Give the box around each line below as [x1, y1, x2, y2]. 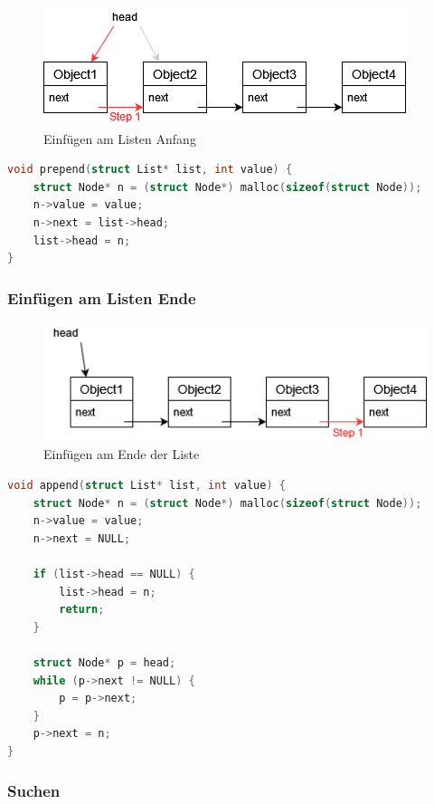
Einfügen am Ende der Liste [43, 445, 200, 464]
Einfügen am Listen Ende [7, 286, 196, 309]
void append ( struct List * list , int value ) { [7, 478, 286, 492]
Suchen [7, 780, 61, 802]
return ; [59, 603, 105, 617]
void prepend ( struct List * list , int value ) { [7, 163, 293, 177]
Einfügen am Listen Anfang [43, 129, 196, 148]
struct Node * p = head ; [33, 656, 176, 669]
